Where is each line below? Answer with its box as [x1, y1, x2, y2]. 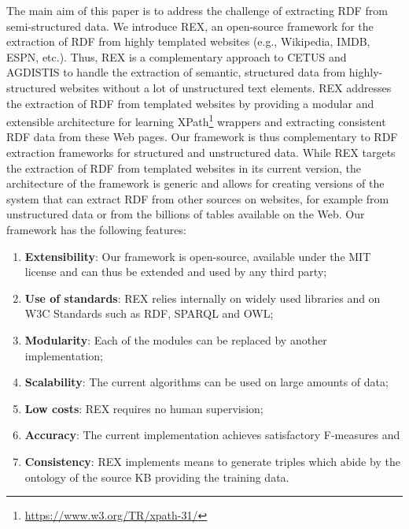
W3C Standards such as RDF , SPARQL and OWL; [24, 305, 274, 322]
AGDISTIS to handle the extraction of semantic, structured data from [6, 64, 346, 80]
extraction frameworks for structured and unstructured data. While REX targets [6, 144, 396, 160]
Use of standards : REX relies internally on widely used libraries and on [24, 289, 381, 306]
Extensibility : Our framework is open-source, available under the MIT [24, 248, 371, 264]
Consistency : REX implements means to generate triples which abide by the [24, 453, 400, 469]
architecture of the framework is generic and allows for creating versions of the [6, 175, 385, 192]
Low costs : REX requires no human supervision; [24, 400, 263, 416]
